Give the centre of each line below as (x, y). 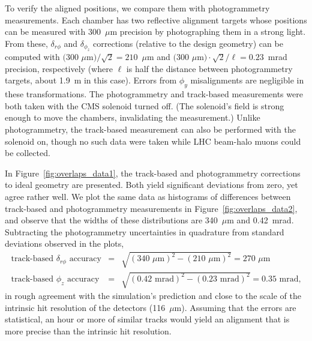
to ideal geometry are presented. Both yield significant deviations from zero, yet (151, 185)
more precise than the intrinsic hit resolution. (88, 330)
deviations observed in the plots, (64, 243)
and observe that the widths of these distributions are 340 (111, 220)
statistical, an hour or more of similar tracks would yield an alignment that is (147, 319)
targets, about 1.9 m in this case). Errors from (91, 80)
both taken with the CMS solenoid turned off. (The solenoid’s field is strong (145, 105)
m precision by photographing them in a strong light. (208, 32)
